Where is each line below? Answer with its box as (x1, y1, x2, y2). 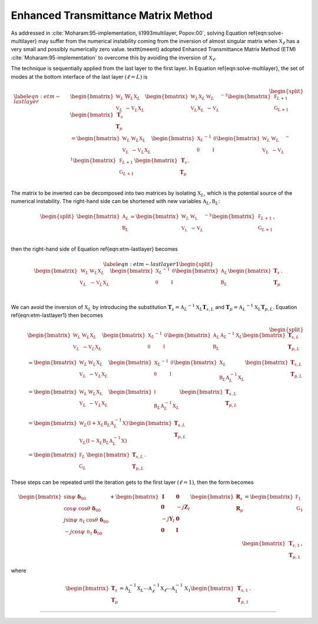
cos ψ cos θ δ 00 (64, 505, 101, 513)
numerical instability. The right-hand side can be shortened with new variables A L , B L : (11, 198, 220, 206)
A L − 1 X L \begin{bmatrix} (220, 331, 286, 340)
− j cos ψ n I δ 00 (65, 529, 102, 536)
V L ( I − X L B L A (79, 437, 113, 446)
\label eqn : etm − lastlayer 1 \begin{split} (103, 261, 214, 267)
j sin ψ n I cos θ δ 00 (64, 517, 109, 525)
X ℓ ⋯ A (160, 585, 175, 593)
